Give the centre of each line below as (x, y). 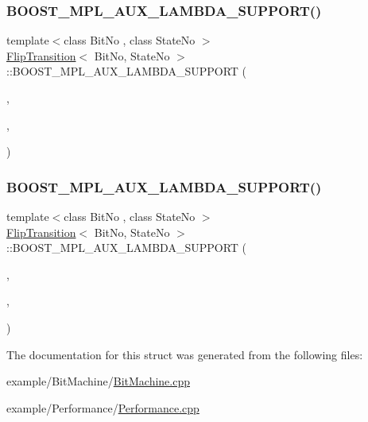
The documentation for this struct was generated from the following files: (185, 354)
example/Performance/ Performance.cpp (103, 407)
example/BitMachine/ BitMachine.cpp (99, 381)
